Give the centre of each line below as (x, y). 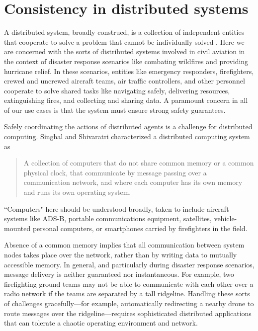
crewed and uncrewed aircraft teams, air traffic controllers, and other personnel (125, 81)
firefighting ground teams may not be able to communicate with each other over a (129, 284)
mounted (17, 228)
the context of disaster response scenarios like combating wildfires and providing (126, 61)
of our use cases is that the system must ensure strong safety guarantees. (115, 110)
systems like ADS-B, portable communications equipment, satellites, (108, 218)
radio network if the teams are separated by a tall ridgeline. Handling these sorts (127, 293)
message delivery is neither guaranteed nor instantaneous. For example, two (119, 274)
